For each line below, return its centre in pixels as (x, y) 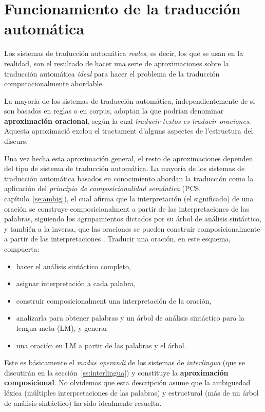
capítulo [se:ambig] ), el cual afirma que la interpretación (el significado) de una (129, 199)
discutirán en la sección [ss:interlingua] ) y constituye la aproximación (116, 372)
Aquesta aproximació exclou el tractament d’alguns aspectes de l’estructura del (129, 131)
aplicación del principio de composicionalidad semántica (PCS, (103, 188)
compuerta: (22, 249)
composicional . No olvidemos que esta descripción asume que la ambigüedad (127, 382)
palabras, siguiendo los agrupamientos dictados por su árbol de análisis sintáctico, (133, 219)
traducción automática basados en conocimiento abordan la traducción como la (129, 178)
